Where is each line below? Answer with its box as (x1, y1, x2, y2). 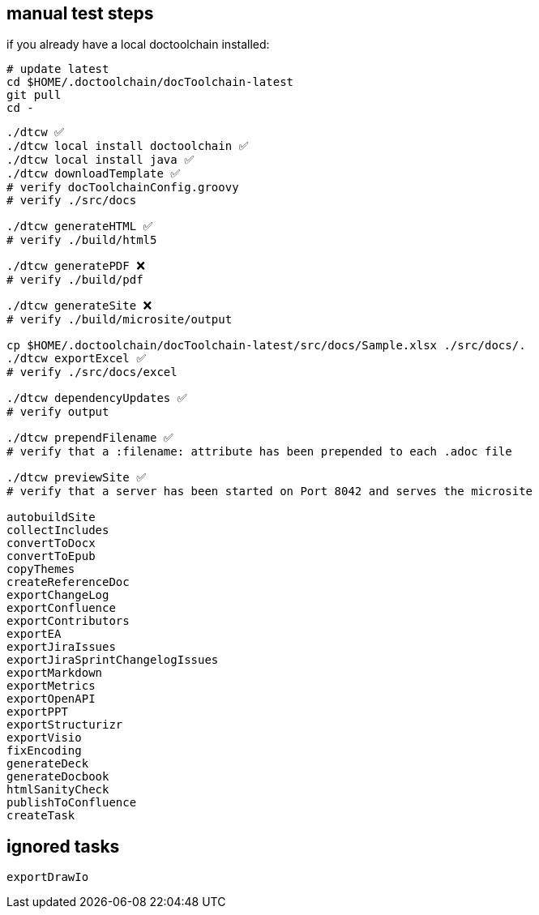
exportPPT (6, 705, 68, 719)
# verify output (6, 405, 109, 419)
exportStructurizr (6, 718, 123, 732)
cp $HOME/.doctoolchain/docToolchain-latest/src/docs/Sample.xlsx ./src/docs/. (6, 339, 526, 353)
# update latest (6, 62, 109, 76)
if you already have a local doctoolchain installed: (6, 37, 270, 52)
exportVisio (6, 731, 82, 745)
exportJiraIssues (6, 640, 116, 654)
